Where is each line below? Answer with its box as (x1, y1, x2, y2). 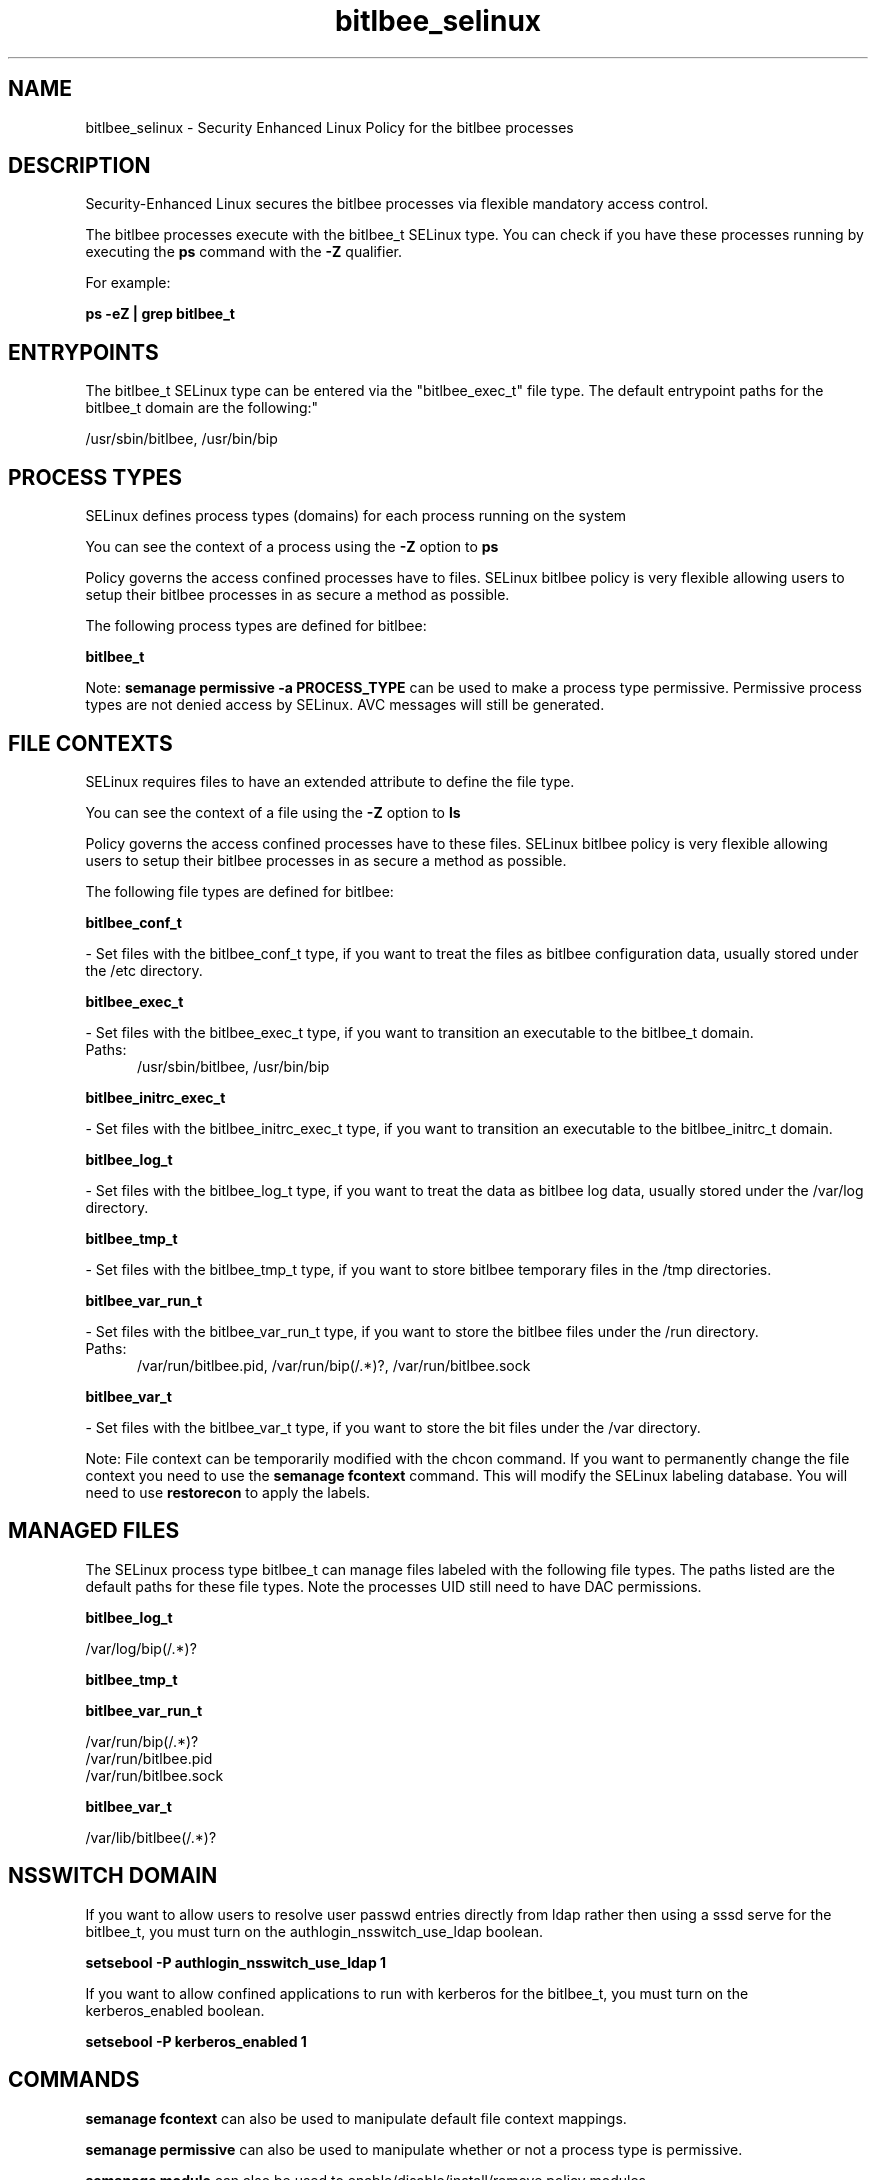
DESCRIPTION (8, 153, 151, 179)
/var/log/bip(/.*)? (85, 1639, 197, 1657)
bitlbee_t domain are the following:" (85, 399, 319, 417)
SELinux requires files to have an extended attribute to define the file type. (85, 772, 575, 790)
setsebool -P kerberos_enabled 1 (85, 2032, 307, 2050)
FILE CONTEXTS (8, 730, 173, 756)
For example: (85, 274, 171, 292)
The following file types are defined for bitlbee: (85, 882, 394, 900)
